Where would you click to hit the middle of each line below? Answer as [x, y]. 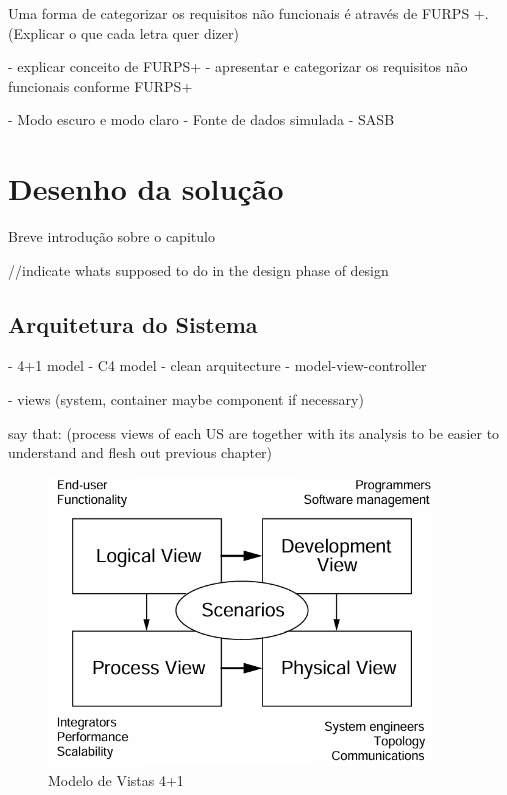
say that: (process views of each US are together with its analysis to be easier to [254, 432]
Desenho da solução [146, 188]
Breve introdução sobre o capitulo [111, 236]
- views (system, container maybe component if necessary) [186, 399]
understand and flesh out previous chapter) [140, 452]
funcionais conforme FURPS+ [100, 85]
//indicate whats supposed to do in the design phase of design [198, 269]
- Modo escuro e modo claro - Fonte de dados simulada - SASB [201, 119]
